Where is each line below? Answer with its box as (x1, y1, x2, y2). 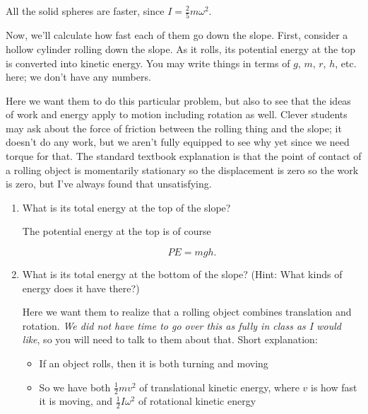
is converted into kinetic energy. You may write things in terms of (6, 55, 290, 70)
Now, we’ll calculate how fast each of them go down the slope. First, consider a (6, 28, 348, 42)
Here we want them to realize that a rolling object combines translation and (22, 304, 352, 319)
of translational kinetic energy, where (139, 379, 299, 394)
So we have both (39, 379, 111, 394)
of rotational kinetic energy (138, 393, 256, 408)
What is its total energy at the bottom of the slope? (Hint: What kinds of (22, 267, 343, 282)
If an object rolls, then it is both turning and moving (39, 356, 268, 370)
